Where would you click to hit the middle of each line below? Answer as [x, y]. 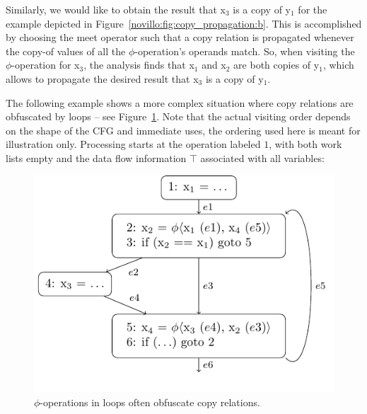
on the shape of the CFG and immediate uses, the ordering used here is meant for [183, 130]
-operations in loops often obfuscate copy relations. [150, 402]
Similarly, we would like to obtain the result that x [116, 9]
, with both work [305, 144]
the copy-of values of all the [66, 51]
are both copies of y [276, 65]
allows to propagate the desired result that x [102, 78]
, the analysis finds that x [139, 65]
